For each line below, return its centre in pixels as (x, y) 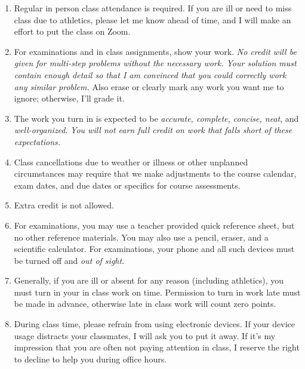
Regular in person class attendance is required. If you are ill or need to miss (153, 8)
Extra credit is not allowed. (64, 205)
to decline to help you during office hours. (90, 359)
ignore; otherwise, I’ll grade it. (69, 98)
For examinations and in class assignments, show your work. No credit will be (155, 51)
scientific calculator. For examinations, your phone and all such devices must (154, 249)
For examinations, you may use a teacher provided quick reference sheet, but (154, 225)
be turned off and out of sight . (69, 260)
